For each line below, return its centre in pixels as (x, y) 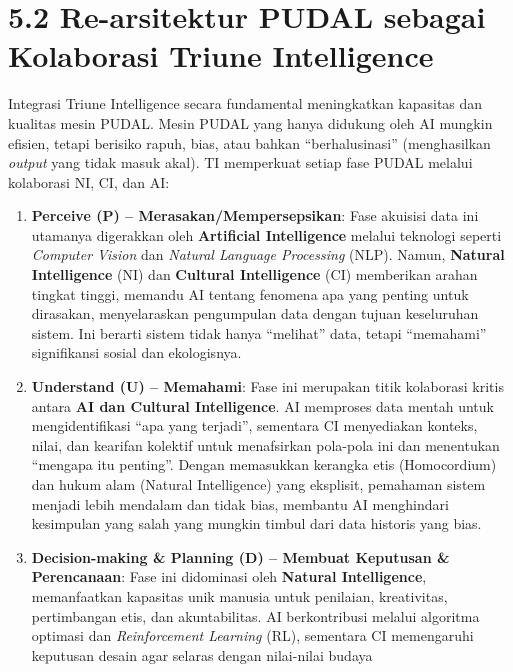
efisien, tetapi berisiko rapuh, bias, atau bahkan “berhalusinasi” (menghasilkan (249, 142)
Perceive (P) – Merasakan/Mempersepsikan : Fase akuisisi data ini (255, 215)
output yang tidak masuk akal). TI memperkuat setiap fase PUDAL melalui (240, 162)
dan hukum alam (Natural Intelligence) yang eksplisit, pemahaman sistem (258, 484)
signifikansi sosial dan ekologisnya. (136, 352)
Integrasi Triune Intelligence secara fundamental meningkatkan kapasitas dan (245, 103)
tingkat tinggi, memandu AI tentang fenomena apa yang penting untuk (250, 293)
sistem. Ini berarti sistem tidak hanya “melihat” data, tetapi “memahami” (259, 332)
